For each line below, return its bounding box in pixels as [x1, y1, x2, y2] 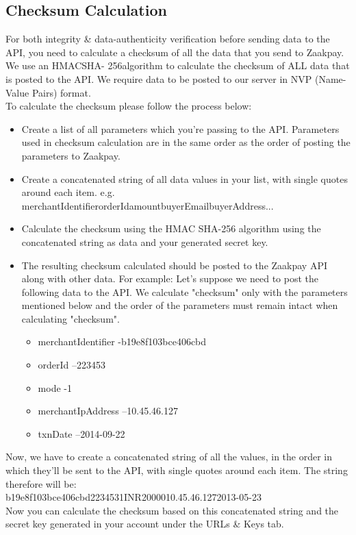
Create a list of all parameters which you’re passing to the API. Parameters [21, 121, 340, 136]
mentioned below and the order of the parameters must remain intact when [21, 298, 338, 312]
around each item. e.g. [21, 185, 115, 199]
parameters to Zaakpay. [21, 148, 120, 162]
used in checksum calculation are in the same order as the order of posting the [21, 135, 351, 149]
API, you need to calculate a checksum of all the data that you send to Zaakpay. [5, 45, 344, 59]
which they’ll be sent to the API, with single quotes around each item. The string [5, 463, 348, 477]
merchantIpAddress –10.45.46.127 [38, 403, 178, 418]
